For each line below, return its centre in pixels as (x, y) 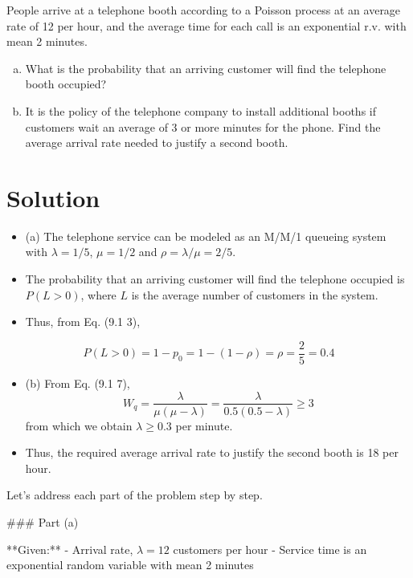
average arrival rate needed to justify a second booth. (157, 142)
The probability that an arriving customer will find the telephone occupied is (215, 279)
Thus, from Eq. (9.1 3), (83, 322)
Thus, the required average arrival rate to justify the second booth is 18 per (212, 452)
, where (98, 294)
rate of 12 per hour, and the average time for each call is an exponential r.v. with (206, 25)
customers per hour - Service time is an (270, 549)
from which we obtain (79, 425)
